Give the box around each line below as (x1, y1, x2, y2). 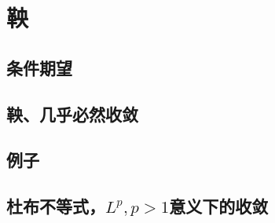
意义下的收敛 (169, 194, 269, 218)
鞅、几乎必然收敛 (6, 101, 138, 126)
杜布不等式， (6, 194, 105, 218)
